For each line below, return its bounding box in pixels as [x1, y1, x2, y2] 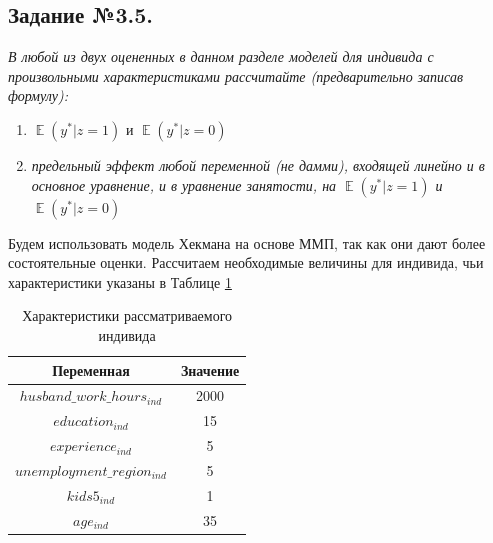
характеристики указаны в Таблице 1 [8, 271, 232, 292]
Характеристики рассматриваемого [22, 305, 233, 326]
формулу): [8, 85, 68, 106]
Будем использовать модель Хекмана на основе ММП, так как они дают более [8, 232, 486, 253]
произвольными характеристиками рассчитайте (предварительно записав [8, 65, 464, 86]
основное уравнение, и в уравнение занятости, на [31, 174, 337, 195]
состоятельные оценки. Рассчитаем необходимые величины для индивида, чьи [8, 252, 484, 273]
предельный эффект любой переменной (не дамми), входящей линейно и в [31, 154, 485, 175]
